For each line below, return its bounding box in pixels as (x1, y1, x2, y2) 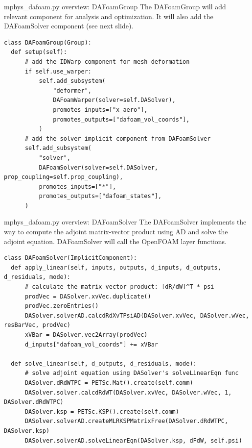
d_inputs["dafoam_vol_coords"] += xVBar (24, 341, 158, 348)
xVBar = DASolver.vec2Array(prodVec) (24, 331, 148, 338)
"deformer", (53, 87, 92, 94)
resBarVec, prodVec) (4, 322, 71, 329)
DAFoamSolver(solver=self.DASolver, (39, 164, 158, 171)
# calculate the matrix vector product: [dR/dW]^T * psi (24, 283, 214, 291)
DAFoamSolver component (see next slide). (4, 21, 134, 31)
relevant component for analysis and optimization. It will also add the (4, 11, 213, 21)
